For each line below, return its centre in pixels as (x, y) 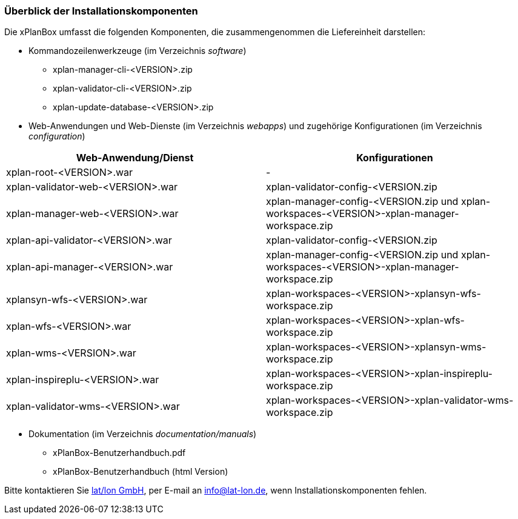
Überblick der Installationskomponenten (101, 11)
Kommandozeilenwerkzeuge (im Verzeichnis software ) (138, 51)
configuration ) (57, 136)
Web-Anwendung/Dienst (135, 158)
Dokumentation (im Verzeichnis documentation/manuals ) (143, 434)
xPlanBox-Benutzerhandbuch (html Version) (141, 472)
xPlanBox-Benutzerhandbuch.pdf (119, 453)
